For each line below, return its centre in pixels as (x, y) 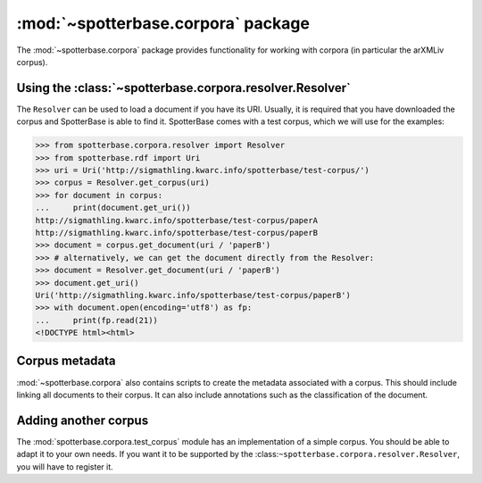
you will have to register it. (65, 466)
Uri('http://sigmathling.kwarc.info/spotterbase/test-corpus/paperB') (193, 295)
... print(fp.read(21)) (96, 320)
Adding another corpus (83, 420)
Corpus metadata (66, 361)
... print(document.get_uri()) (113, 208)
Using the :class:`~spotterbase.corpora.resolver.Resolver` (184, 88)
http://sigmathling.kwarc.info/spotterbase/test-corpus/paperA (177, 220)
